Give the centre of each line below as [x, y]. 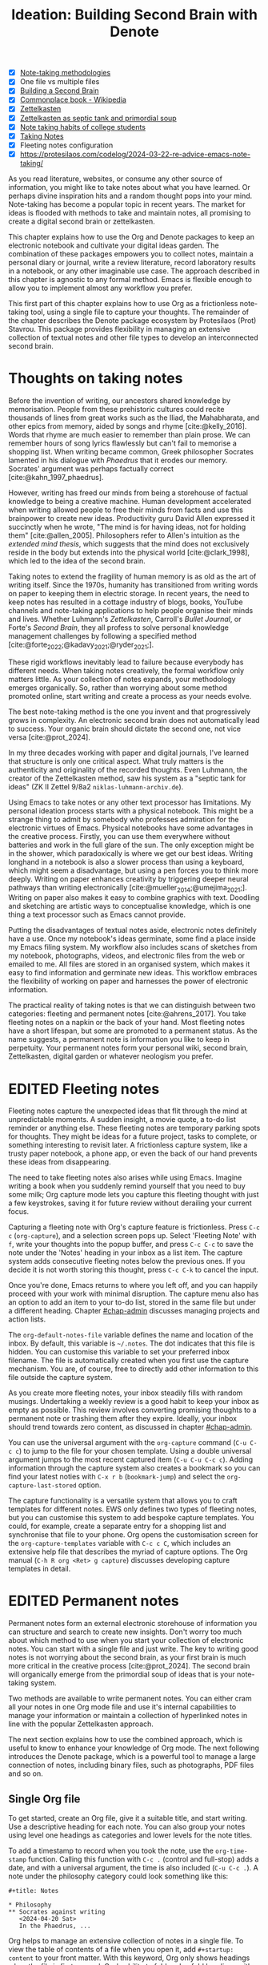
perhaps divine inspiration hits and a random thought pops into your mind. [130, 196]
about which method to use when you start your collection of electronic [126, 1640]
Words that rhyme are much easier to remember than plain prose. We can [129, 434]
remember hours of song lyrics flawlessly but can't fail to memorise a [123, 443]
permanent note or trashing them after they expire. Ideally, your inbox [123, 1418]
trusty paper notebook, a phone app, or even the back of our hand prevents [133, 1154]
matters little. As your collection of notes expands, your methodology [122, 679]
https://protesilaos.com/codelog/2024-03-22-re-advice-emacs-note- [135, 154]
